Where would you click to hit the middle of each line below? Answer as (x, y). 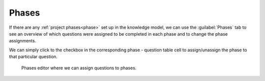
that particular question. (33, 57)
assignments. (23, 41)
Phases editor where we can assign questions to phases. (79, 68)
